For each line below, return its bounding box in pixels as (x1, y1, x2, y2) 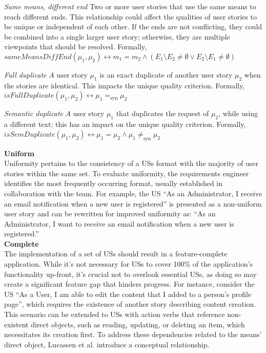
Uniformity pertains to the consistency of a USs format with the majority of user (4, 158, 259, 169)
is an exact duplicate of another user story (99, 69, 233, 80)
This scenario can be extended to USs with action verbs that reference (4, 309, 225, 320)
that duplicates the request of (116, 108, 209, 119)
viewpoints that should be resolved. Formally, (4, 41, 147, 52)
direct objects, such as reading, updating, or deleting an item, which (31, 319, 245, 329)
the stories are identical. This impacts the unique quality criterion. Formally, (4, 80, 245, 90)
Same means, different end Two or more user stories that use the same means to (4, 1, 256, 11)
